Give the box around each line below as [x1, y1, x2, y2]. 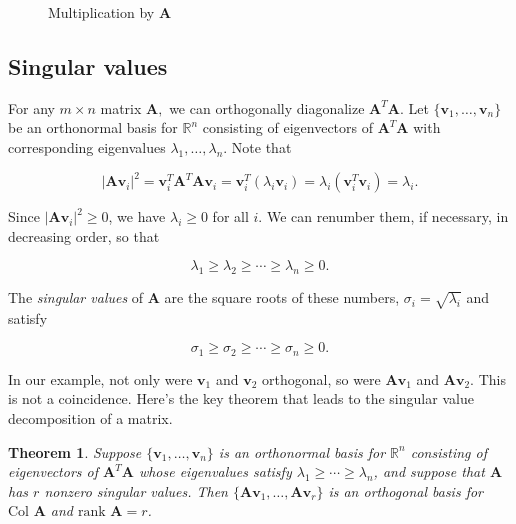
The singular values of [8, 287, 144, 308]
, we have [108, 206, 166, 227]
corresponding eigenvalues [8, 136, 166, 157]
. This [470, 368, 506, 389]
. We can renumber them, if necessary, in [258, 206, 509, 227]
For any [8, 97, 55, 118]
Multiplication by [48, 2, 155, 22]
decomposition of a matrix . [8, 408, 173, 429]
